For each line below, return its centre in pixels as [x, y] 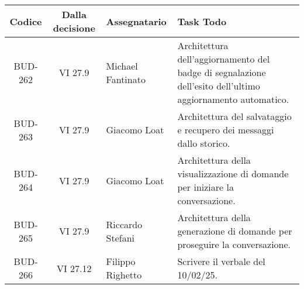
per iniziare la [205, 187]
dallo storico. [204, 143]
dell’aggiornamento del [224, 59]
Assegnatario [136, 21]
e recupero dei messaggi [226, 130]
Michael [122, 66]
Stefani [120, 238]
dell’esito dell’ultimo [219, 86]
